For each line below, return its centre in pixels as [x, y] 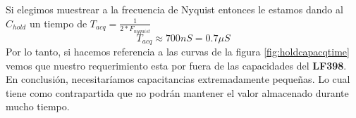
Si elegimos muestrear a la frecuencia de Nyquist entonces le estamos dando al [174, 9]
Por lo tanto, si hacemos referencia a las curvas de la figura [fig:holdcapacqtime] [178, 51]
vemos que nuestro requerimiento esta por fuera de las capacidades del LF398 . [176, 65]
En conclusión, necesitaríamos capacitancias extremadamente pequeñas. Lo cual [178, 79]
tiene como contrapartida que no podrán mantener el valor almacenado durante [177, 92]
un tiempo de [58, 23]
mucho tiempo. [38, 106]
